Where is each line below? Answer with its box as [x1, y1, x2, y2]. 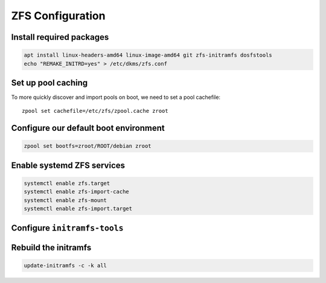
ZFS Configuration [11, 9, 106, 22]
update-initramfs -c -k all [24, 262, 107, 269]
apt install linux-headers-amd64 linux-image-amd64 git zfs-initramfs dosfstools [24, 52, 273, 59]
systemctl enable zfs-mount [24, 197, 107, 203]
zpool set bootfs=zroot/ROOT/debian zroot [24, 142, 152, 150]
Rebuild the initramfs [11, 242, 92, 253]
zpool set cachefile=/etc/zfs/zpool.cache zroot [22, 107, 168, 115]
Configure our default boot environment [11, 123, 165, 133]
